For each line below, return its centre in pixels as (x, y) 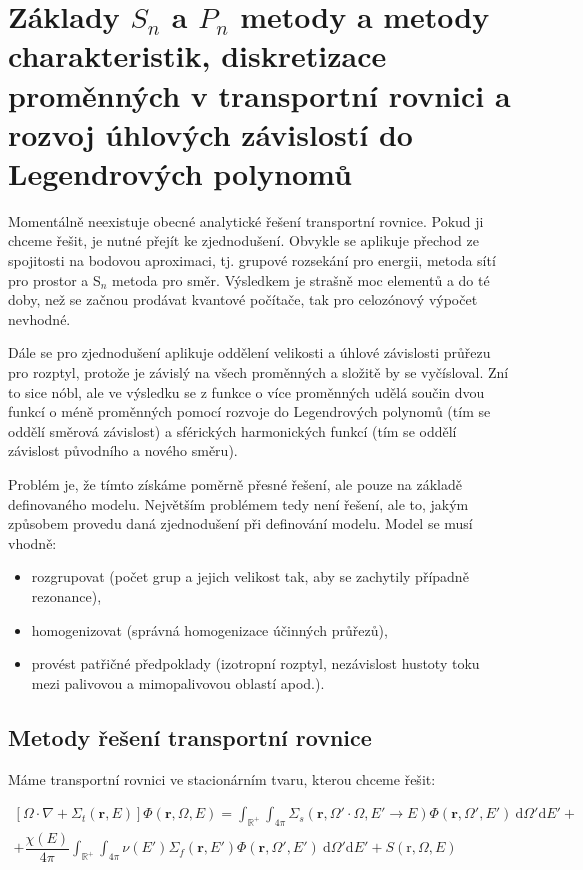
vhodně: (32, 542)
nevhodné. (39, 318)
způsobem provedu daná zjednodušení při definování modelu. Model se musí (240, 523)
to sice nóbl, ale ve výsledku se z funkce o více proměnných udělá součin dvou (246, 391)
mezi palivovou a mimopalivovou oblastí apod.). (178, 682)
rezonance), (66, 595)
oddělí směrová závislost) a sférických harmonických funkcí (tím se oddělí (232, 430)
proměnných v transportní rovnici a (259, 94)
